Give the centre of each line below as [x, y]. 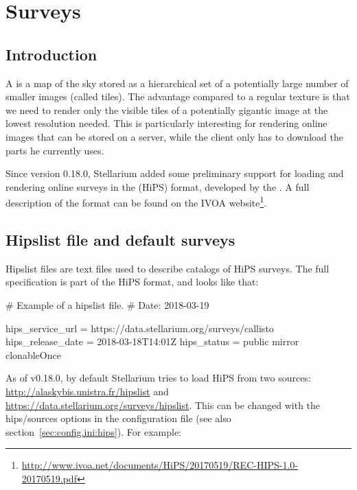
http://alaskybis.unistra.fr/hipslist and [87, 391]
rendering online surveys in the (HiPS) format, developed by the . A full [158, 186]
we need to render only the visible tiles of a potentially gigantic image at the [167, 109]
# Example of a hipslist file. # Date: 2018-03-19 [107, 304]
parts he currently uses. [55, 150]
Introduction [51, 54]
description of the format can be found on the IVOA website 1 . [136, 201]
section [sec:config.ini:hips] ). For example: [94, 431]
